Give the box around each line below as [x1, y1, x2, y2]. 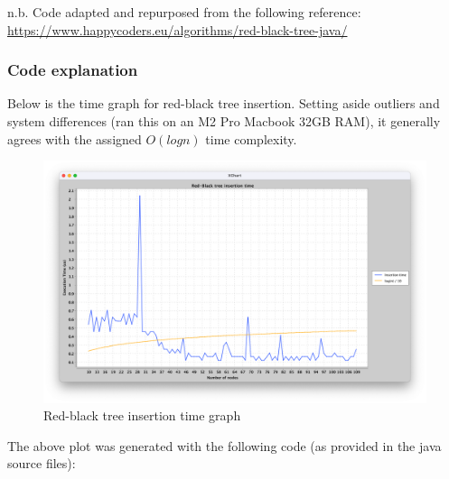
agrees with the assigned [7, 129, 142, 148]
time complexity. [205, 129, 297, 148]
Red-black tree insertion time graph [43, 406, 241, 425]
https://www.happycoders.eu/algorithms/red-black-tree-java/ [7, 20, 348, 39]
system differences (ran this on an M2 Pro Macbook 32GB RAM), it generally [7, 112, 441, 130]
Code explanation [7, 59, 138, 81]
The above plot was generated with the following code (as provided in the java [7, 436, 442, 455]
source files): [7, 454, 76, 473]
